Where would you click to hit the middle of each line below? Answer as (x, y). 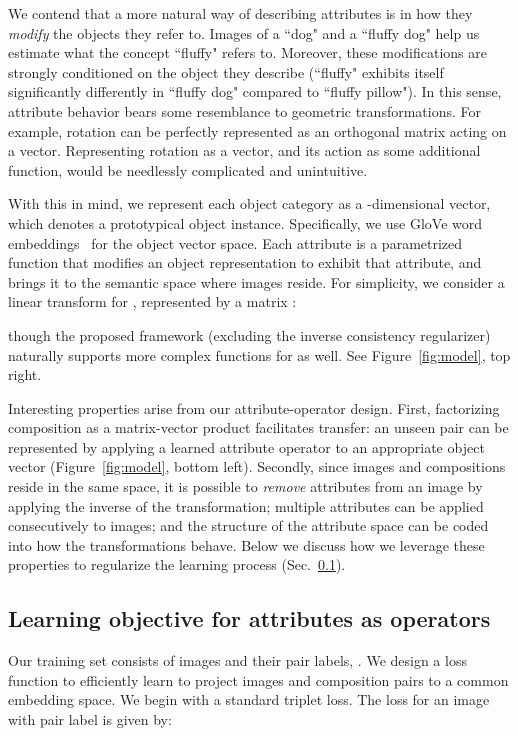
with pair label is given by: (90, 719)
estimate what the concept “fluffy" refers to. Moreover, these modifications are (247, 52)
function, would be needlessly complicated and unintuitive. (188, 169)
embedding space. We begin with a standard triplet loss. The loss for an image (249, 699)
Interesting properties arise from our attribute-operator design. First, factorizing (254, 407)
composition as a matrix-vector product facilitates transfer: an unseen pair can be (258, 427)
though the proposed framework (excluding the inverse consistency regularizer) (249, 334)
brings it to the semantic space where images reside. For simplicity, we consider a (256, 281)
